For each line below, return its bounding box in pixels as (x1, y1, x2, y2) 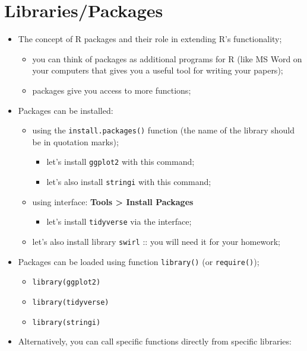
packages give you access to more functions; (32, 84, 191, 96)
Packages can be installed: (18, 104, 113, 116)
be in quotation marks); (32, 135, 119, 148)
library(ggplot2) (32, 278, 101, 287)
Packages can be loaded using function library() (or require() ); (18, 255, 259, 267)
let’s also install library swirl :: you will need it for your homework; (32, 235, 280, 247)
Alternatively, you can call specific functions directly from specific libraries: (18, 335, 292, 347)
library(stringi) (32, 318, 101, 327)
